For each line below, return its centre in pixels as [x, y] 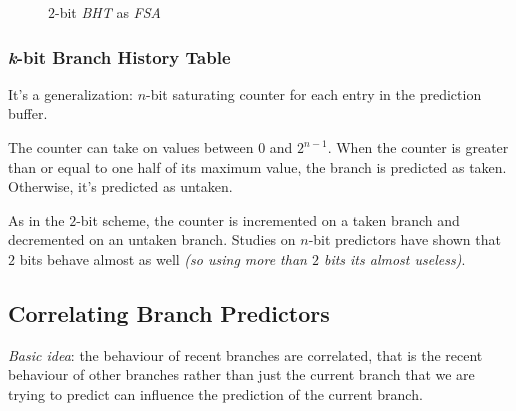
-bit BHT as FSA [108, 12]
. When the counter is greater [418, 147]
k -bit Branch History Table [119, 56]
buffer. [28, 113]
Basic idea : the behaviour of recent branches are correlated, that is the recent [245, 354]
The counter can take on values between [131, 147]
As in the [36, 219]
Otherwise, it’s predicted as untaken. [120, 186]
